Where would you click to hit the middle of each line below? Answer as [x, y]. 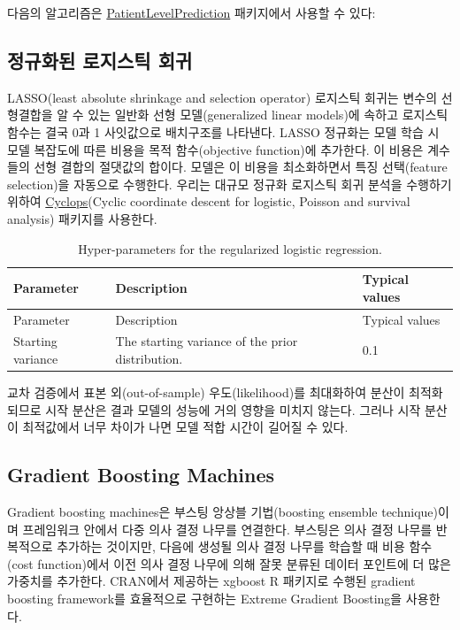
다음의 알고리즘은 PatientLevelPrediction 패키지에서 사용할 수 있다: [192, 12]
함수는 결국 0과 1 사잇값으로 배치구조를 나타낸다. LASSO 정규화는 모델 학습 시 [223, 131]
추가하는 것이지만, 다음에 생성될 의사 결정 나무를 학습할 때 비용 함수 [245, 546]
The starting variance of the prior [207, 341]
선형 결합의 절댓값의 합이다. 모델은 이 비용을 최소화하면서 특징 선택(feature [241, 167]
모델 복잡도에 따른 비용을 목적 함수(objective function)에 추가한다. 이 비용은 [215, 149]
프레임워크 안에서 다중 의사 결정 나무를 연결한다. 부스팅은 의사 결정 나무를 [227, 529]
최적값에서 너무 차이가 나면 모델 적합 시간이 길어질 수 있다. [185, 427]
